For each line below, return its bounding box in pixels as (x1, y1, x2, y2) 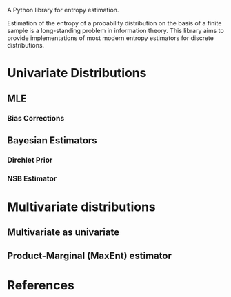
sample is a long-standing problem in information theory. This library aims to (7, 27, 224, 34)
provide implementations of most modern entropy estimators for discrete (7, 34, 214, 42)
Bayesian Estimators (7, 134, 98, 146)
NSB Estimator (7, 174, 57, 183)
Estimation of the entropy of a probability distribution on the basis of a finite (7, 19, 222, 27)
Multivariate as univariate (7, 227, 119, 238)
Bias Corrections (7, 113, 65, 123)
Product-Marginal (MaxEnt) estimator (7, 249, 172, 261)
